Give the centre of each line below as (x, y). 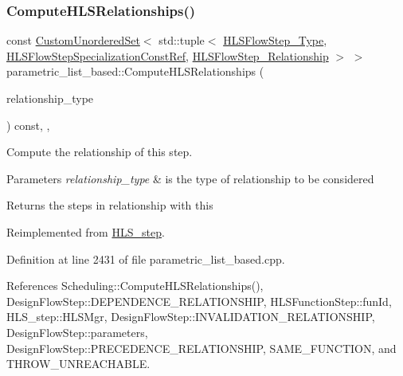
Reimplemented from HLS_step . (86, 231)
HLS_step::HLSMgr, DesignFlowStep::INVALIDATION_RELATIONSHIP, (191, 317)
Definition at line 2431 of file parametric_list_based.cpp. (146, 258)
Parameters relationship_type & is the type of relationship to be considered (190, 178)
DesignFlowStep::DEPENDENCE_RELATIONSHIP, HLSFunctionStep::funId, (199, 301)
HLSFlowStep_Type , (275, 40)
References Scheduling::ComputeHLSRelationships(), (135, 286)
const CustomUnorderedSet (73, 40)
